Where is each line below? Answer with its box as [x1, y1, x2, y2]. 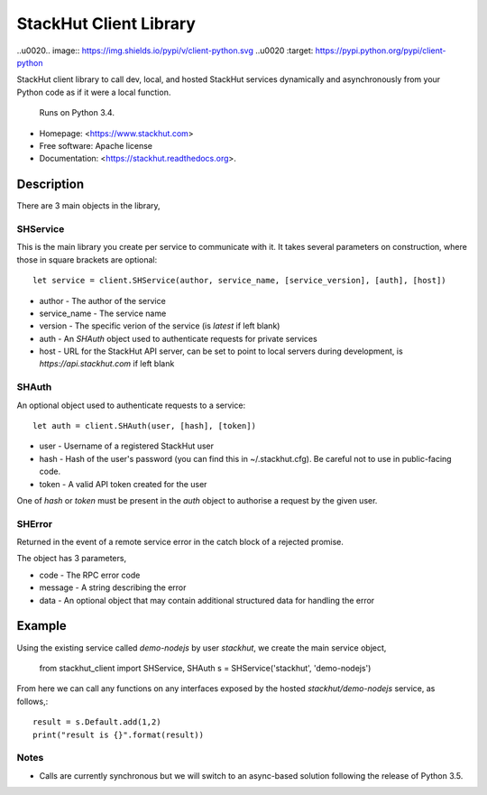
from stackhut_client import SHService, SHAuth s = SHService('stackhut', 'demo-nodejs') [39, 662, 372, 673]
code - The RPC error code [39, 569, 141, 580]
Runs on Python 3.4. [39, 107, 115, 118]
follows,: [16, 696, 49, 707]
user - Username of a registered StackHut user [39, 440, 215, 451]
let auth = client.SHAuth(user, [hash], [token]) [32, 421, 257, 430]
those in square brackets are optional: [16, 254, 158, 265]
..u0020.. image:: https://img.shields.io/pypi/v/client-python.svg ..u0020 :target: [16, 45, 314, 56]
